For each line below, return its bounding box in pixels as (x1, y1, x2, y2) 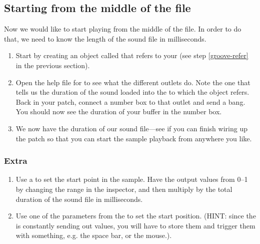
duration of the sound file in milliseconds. (15, 193, 143, 204)
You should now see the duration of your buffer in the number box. (15, 106, 222, 117)
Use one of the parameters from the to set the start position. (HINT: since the (15, 210, 256, 221)
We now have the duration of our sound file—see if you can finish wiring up (15, 123, 247, 133)
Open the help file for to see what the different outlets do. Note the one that (15, 77, 250, 87)
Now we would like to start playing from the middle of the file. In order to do (4, 24, 241, 34)
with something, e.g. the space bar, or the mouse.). (15, 230, 172, 240)
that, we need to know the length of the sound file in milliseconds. (4, 33, 206, 44)
